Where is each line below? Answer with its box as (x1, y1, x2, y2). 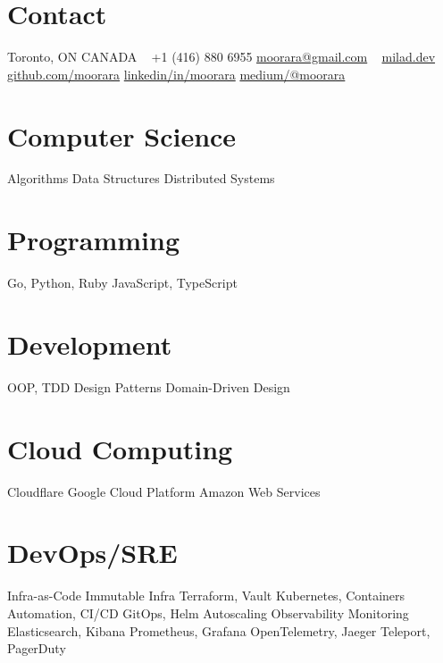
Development (7, 325, 172, 362)
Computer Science (7, 117, 237, 154)
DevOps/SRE (7, 534, 178, 571)
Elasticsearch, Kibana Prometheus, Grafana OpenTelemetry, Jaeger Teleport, (7, 621, 430, 640)
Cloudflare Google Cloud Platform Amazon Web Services (7, 482, 321, 500)
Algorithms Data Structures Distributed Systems (7, 169, 275, 188)
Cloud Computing (7, 430, 233, 466)
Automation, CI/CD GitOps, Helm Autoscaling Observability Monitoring (7, 603, 409, 622)
